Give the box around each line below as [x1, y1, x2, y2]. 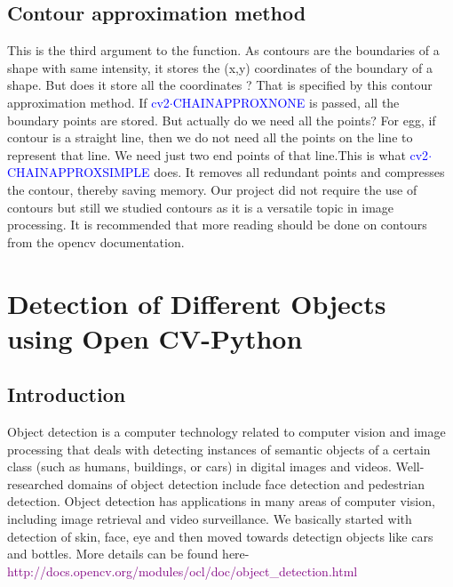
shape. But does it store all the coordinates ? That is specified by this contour [7, 76, 433, 94]
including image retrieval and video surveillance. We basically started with [7, 510, 412, 528]
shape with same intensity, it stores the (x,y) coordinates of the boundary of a [7, 58, 433, 76]
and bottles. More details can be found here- [7, 544, 250, 563]
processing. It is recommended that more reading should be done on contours [7, 215, 427, 234]
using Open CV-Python [7, 319, 303, 356]
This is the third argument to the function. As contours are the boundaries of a [7, 41, 440, 60]
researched [7, 474, 64, 493]
